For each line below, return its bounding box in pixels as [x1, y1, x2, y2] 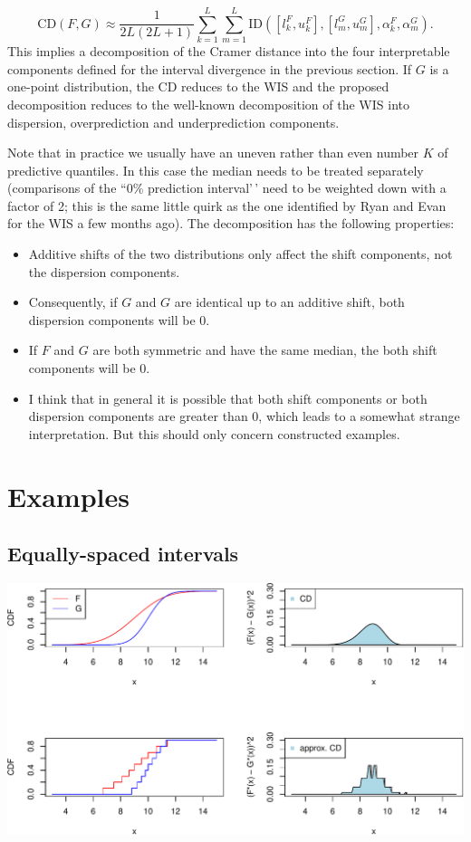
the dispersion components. [28, 262, 180, 281]
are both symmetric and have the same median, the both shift [92, 340, 437, 359]
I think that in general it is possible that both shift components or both [28, 388, 428, 407]
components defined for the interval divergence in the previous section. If [7, 59, 412, 78]
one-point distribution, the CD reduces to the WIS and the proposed [7, 77, 389, 96]
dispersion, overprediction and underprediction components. [7, 112, 340, 131]
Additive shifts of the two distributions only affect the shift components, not [28, 244, 453, 263]
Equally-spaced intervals [7, 540, 239, 568]
